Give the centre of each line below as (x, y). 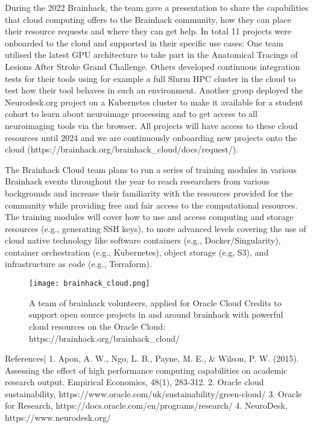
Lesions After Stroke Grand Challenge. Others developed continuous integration (153, 66)
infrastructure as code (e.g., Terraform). (78, 264)
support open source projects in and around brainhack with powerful (156, 314)
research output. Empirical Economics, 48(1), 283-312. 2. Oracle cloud (134, 382)
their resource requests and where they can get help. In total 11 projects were (148, 31)
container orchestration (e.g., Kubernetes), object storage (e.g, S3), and (137, 252)
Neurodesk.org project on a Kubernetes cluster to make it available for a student (154, 102)
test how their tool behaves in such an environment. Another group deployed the (154, 90)
